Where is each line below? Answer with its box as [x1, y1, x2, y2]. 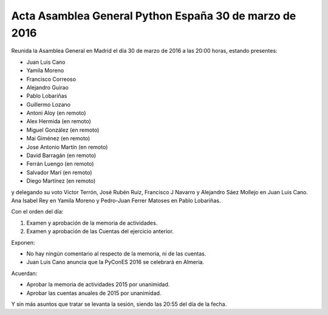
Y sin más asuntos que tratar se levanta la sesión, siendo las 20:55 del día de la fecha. [11, 300, 227, 308]
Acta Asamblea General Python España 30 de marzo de [11, 9, 296, 22]
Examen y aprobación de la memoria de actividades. [26, 219, 158, 226]
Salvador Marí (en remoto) [26, 169, 92, 176]
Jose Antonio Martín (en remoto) [26, 143, 108, 151]
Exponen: [11, 239, 35, 246]
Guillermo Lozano [26, 101, 71, 108]
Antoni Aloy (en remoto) [26, 109, 86, 117]
